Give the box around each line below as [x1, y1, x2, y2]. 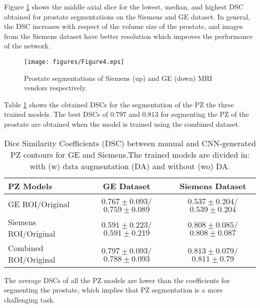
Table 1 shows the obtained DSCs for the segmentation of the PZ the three [4, 99, 234, 109]
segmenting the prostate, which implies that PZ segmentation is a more [4, 285, 223, 295]
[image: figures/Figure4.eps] [24, 58, 124, 65]
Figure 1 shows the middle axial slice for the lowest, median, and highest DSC [4, 1, 243, 11]
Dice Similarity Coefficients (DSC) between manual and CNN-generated [4, 137, 256, 149]
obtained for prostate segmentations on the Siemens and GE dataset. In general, [4, 11, 250, 21]
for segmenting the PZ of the [160, 109, 249, 119]
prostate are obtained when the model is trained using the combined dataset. [4, 119, 240, 129]
